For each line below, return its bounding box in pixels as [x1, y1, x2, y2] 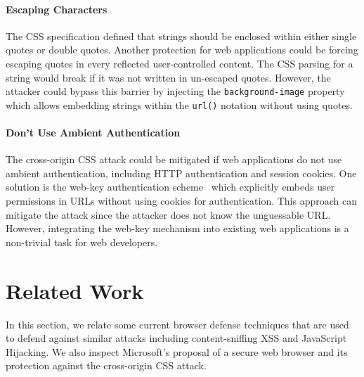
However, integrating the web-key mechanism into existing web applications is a [6, 221, 349, 236]
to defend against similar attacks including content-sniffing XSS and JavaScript [6, 331, 347, 345]
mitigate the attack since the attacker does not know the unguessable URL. [6, 207, 331, 222]
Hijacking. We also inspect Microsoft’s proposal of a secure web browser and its [6, 344, 348, 359]
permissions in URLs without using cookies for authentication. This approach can [6, 193, 358, 208]
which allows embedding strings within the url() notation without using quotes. [6, 97, 353, 112]
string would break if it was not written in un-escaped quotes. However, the [6, 70, 331, 84]
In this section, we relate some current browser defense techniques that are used [6, 317, 349, 331]
